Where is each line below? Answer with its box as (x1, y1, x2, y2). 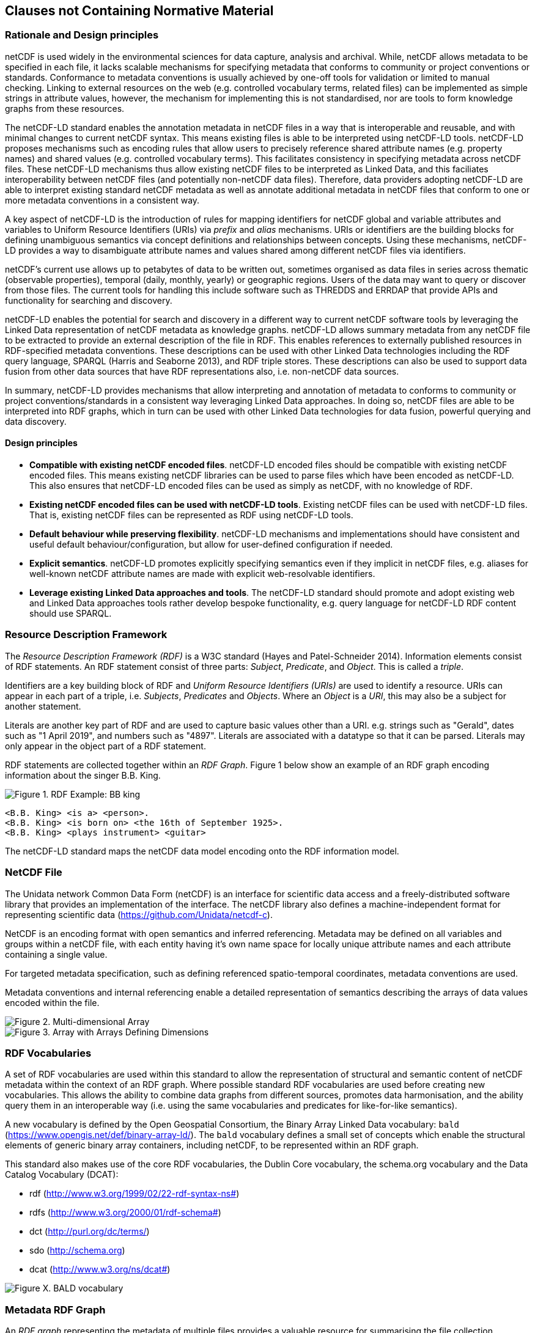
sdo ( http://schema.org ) (29, 1245, 125, 1256)
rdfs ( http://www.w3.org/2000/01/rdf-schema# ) (29, 1207, 221, 1218)
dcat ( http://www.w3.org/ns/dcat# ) (29, 1264, 171, 1275)
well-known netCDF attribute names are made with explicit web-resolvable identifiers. (29, 568, 375, 579)
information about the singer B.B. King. (5, 769, 161, 780)
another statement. (5, 700, 81, 711)
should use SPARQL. (29, 608, 112, 619)
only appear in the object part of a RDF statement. (5, 740, 206, 751)
